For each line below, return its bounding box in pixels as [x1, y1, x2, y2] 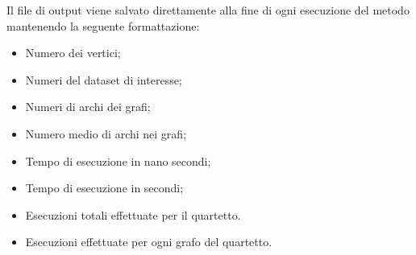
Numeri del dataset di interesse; [25, 71, 182, 88]
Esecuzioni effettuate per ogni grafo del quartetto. [25, 233, 272, 250]
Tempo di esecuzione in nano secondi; [25, 152, 211, 169]
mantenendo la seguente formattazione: [6, 17, 200, 34]
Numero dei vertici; [25, 44, 121, 61]
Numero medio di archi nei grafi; [25, 125, 187, 142]
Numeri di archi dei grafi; [25, 98, 151, 115]
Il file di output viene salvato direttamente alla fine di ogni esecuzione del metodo [6, 2, 410, 18]
